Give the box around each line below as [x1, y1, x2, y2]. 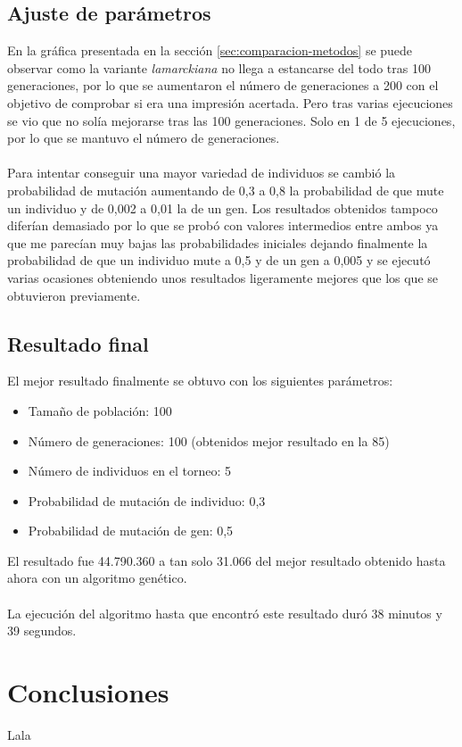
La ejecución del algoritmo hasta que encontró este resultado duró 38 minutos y [7, 603, 442, 622]
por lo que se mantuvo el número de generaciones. [7, 129, 280, 147]
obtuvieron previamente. [7, 286, 141, 304]
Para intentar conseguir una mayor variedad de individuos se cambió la [7, 163, 396, 182]
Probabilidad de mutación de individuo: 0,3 [28, 491, 266, 510]
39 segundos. [7, 621, 77, 640]
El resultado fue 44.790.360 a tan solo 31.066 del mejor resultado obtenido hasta [7, 551, 446, 569]
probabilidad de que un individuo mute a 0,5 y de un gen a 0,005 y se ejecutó [7, 251, 431, 270]
